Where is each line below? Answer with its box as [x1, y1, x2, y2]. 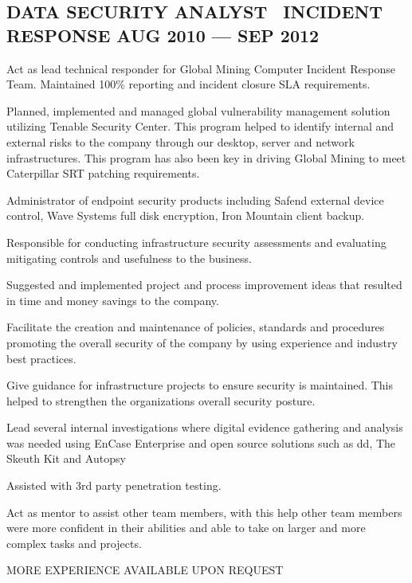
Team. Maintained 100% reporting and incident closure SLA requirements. [6, 76, 371, 92]
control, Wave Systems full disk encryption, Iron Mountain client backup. [6, 207, 365, 224]
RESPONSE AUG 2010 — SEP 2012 [6, 22, 320, 47]
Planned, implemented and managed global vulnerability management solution [6, 102, 390, 119]
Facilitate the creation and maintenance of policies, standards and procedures [6, 319, 385, 335]
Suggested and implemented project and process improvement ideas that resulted [6, 276, 402, 293]
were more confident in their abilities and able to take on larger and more [6, 519, 366, 536]
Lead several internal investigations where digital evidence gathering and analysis [6, 419, 403, 436]
